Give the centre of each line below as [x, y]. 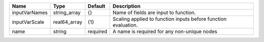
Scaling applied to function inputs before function [170, 19]
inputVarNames [30, 12]
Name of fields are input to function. [154, 12]
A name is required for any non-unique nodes [165, 31]
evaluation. [125, 25]
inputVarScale [28, 22]
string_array [67, 12]
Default [97, 6]
